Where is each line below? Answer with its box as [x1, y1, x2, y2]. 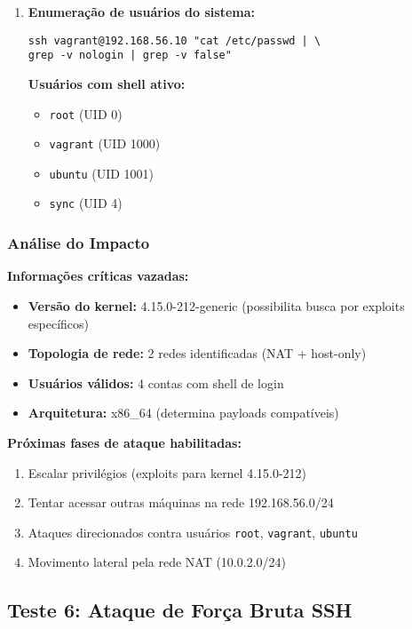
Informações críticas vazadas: [7, 267, 189, 285]
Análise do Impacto [7, 232, 150, 254]
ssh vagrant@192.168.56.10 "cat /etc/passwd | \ [28, 34, 321, 47]
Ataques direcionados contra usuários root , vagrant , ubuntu [28, 522, 358, 541]
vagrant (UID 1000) [49, 134, 161, 153]
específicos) [28, 314, 89, 332]
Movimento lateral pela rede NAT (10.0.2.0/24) [28, 553, 286, 571]
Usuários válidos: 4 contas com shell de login [28, 373, 284, 392]
